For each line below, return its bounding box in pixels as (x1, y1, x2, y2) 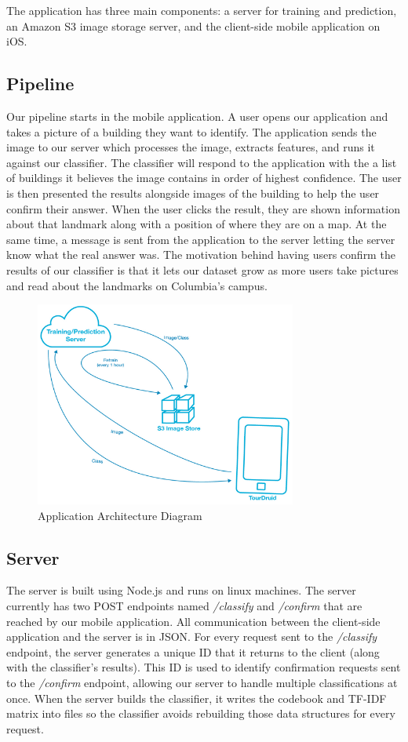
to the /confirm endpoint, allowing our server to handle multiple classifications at (6, 674, 398, 690)
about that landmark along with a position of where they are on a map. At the (6, 216, 387, 232)
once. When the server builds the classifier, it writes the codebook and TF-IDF (6, 689, 387, 706)
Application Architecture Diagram (38, 507, 202, 523)
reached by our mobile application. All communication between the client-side (6, 613, 381, 629)
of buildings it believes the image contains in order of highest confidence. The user (6, 169, 402, 186)
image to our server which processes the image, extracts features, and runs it (6, 139, 375, 155)
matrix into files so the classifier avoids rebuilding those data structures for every (6, 705, 395, 722)
